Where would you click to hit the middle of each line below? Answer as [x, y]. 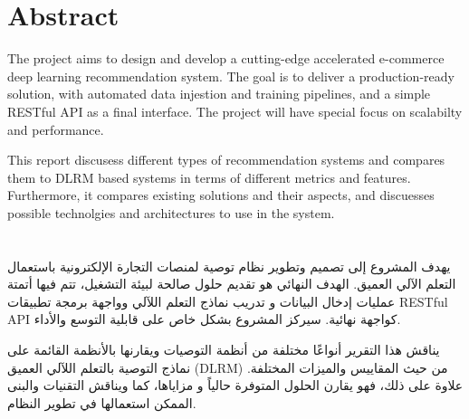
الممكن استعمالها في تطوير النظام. [102, 402]
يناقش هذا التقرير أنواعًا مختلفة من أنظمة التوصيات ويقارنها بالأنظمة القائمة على [224, 350]
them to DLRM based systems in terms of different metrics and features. [209, 177]
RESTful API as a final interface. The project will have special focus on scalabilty [235, 111]
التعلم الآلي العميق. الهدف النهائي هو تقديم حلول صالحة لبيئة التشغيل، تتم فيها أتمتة [232, 284]
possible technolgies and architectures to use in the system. [171, 212]
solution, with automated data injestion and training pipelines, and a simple [219, 94]
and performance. [56, 129]
